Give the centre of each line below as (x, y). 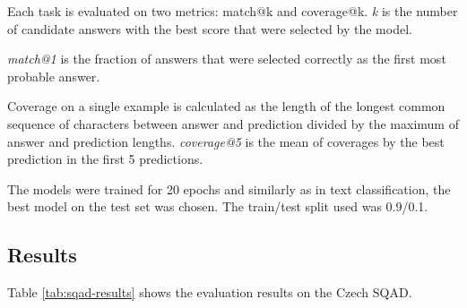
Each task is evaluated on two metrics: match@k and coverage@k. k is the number (233, 11)
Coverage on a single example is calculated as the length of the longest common (226, 106)
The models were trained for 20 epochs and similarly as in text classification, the (229, 188)
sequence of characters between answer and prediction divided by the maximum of (233, 123)
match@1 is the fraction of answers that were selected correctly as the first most (227, 59)
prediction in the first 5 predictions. (105, 159)
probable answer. (54, 76)
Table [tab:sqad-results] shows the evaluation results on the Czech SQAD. (210, 292)
